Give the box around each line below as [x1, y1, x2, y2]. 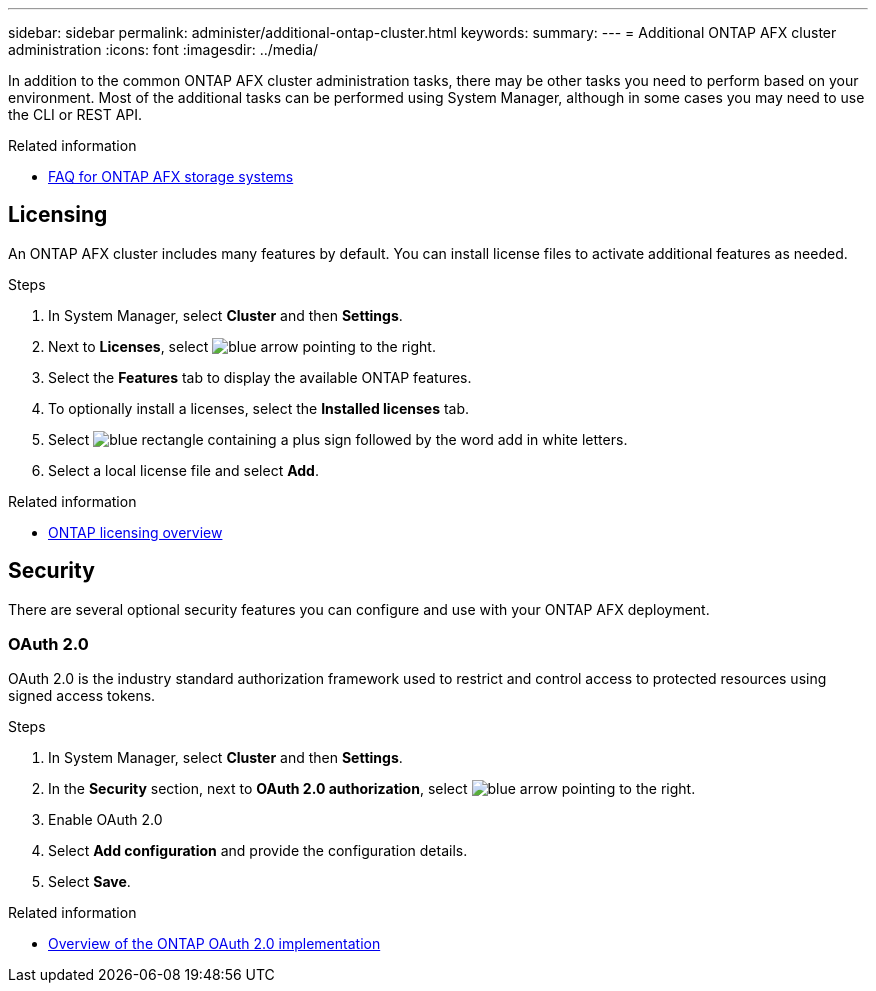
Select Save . [48, 873, 131, 891]
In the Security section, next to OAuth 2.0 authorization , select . [48, 780, 696, 798]
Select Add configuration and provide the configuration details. [48, 842, 468, 860]
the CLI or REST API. [8, 106, 143, 123]
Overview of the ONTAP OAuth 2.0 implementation [48, 935, 381, 953]
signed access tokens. [8, 687, 156, 705]
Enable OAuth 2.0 [48, 811, 163, 829]
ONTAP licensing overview [48, 523, 223, 541]
